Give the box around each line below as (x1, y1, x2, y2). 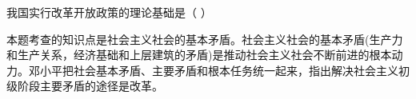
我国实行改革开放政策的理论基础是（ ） (6, 4, 212, 20)
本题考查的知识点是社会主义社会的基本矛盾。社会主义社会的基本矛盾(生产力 (6, 30, 403, 47)
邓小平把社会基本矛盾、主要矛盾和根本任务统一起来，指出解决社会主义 (28, 61, 398, 78)
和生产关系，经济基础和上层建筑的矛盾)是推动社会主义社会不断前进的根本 (6, 46, 392, 63)
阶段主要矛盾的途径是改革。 (17, 77, 163, 94)
